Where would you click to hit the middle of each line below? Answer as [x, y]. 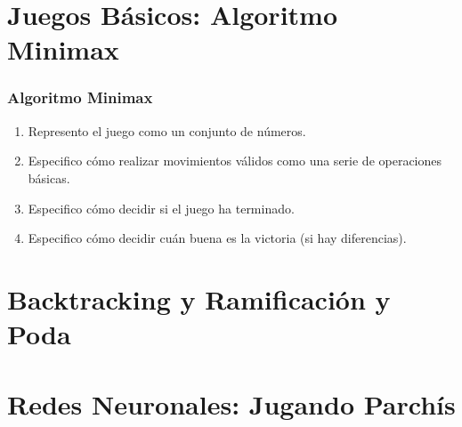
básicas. [49, 177]
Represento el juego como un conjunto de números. [167, 130]
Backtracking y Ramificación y [199, 298]
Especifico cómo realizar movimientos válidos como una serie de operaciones [235, 161]
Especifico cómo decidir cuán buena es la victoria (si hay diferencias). [217, 238]
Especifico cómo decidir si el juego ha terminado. [161, 208]
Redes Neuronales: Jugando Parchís [231, 403]
